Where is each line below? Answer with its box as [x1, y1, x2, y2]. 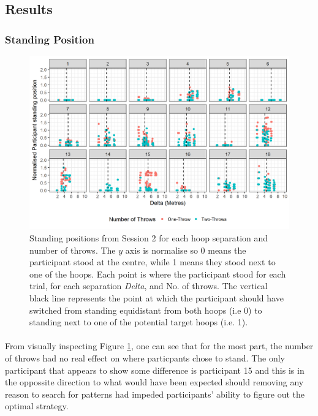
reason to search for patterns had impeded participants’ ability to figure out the [5, 387, 305, 400]
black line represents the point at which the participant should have [29, 291, 284, 304]
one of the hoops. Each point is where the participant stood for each [29, 267, 286, 280]
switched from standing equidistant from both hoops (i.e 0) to [29, 303, 262, 316]
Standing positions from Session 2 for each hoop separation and [29, 231, 268, 244]
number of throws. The [29, 243, 116, 256]
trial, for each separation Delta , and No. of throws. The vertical [29, 279, 268, 292]
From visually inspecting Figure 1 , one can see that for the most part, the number [5, 339, 314, 352]
